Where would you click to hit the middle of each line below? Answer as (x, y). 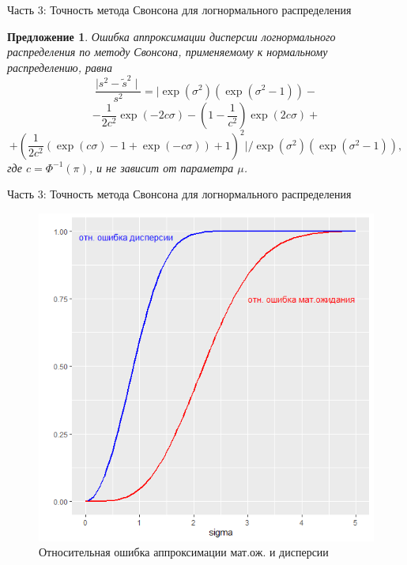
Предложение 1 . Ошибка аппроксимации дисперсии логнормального (171, 36)
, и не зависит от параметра (161, 167)
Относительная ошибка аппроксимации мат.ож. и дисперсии (184, 552)
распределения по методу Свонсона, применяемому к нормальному (168, 52)
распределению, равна (60, 67)
